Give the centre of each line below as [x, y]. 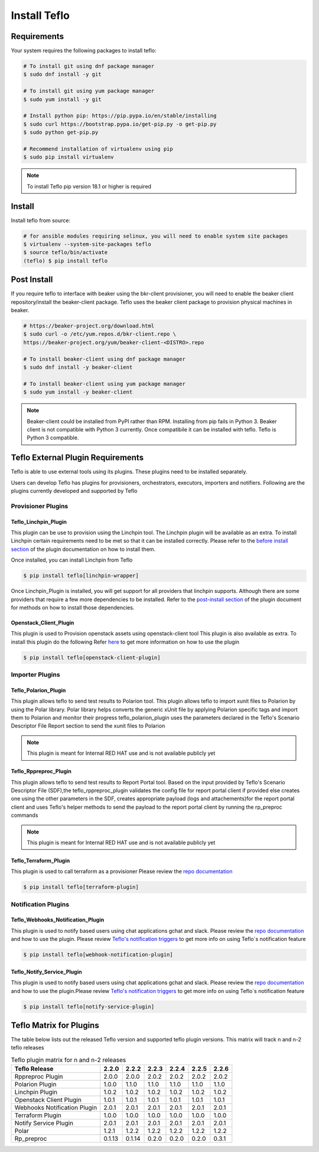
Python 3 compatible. [53, 438]
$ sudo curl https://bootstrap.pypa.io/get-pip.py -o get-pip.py [120, 124]
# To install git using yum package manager [89, 91]
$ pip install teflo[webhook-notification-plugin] [98, 955]
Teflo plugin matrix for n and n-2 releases [69, 1060]
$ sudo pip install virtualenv [69, 157]
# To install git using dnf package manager [89, 66]
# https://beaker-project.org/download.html [89, 326]
